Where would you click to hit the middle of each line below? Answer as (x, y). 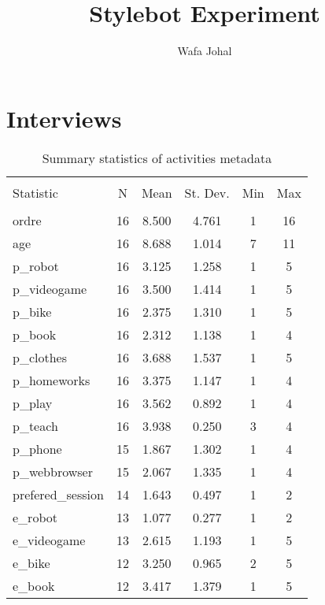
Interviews (64, 118)
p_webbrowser (53, 471)
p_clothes (40, 357)
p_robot (36, 265)
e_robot (35, 517)
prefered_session (58, 494)
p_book (35, 334)
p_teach (35, 425)
